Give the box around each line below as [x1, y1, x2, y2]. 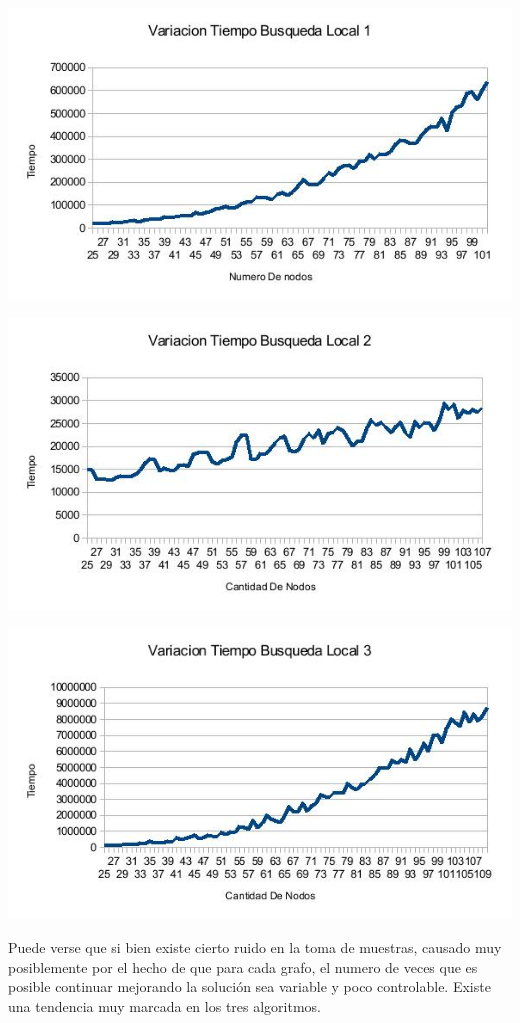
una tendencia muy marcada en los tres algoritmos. [8, 995, 321, 1016]
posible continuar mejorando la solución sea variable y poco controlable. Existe [8, 976, 491, 997]
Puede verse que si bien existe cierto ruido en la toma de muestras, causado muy [8, 936, 502, 957]
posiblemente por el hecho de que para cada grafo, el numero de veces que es [8, 956, 478, 977]
